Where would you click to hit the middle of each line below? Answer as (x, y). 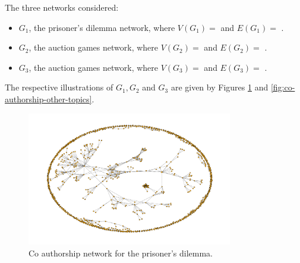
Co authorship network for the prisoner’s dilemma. (121, 253)
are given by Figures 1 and (220, 87)
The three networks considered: (62, 7)
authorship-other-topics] (48, 98)
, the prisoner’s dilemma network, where (102, 27)
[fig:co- (283, 87)
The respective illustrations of (59, 87)
